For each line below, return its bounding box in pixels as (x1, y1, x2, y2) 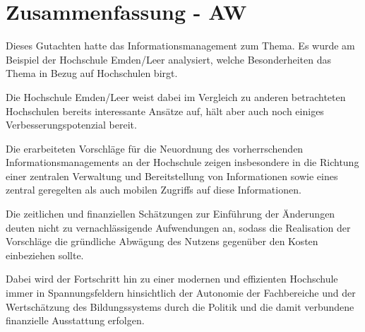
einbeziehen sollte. (6, 247, 84, 262)
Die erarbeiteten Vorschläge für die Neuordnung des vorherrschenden (6, 141, 304, 155)
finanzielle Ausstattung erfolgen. (6, 313, 145, 328)
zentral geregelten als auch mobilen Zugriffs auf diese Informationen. (6, 182, 301, 197)
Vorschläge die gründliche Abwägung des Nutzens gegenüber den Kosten (6, 234, 318, 249)
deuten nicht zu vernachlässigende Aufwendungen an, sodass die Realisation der (6, 220, 351, 235)
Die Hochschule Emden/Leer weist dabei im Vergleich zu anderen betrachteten (6, 89, 346, 104)
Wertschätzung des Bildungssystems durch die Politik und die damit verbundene (6, 299, 354, 314)
